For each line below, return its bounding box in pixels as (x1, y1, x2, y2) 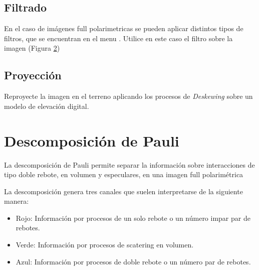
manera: (4, 196, 29, 206)
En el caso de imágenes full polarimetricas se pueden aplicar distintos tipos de (4, 23, 243, 34)
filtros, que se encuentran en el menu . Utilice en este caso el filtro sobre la (4, 33, 233, 43)
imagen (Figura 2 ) (4, 43, 60, 53)
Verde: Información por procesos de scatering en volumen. (16, 239, 194, 250)
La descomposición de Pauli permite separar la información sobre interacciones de (4, 159, 255, 170)
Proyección (4, 67, 62, 83)
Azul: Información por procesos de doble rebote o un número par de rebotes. (16, 256, 251, 266)
